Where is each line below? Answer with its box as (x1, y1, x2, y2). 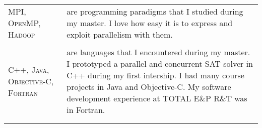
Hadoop (8, 29, 35, 40)
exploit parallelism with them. (67, 29, 173, 40)
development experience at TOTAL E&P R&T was (67, 92, 247, 104)
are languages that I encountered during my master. (67, 46, 250, 58)
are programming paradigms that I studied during (67, 6, 243, 17)
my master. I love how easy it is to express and (67, 17, 233, 29)
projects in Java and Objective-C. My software (67, 81, 231, 92)
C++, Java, (8, 63, 49, 75)
